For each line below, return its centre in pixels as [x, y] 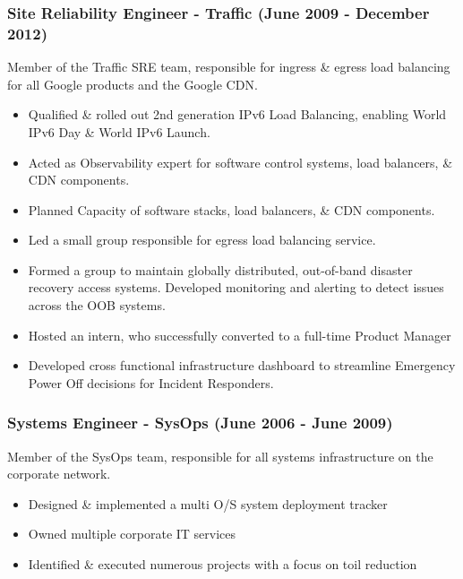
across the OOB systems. [97, 305]
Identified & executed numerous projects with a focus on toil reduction [223, 564]
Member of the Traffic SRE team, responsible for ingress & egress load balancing [229, 67]
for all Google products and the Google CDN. [133, 84]
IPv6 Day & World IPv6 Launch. [119, 131]
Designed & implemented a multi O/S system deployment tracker [208, 503]
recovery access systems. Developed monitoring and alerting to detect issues [236, 287]
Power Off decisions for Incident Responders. [151, 382]
